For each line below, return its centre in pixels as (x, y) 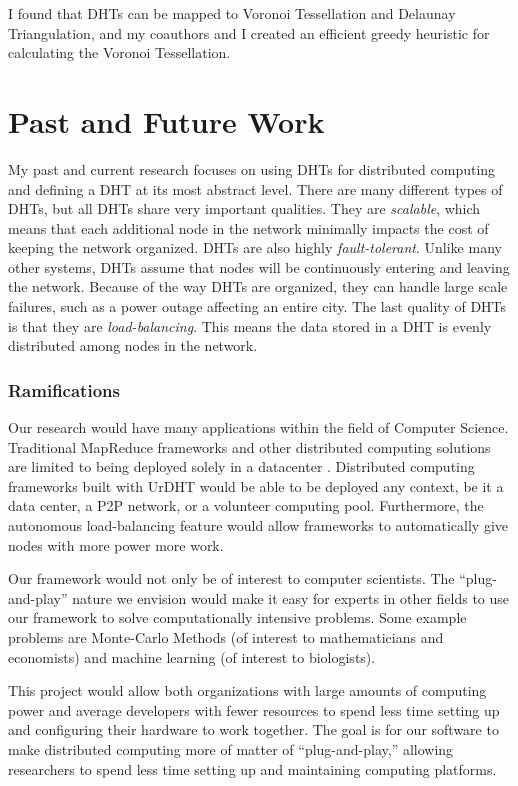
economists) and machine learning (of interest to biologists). (192, 656)
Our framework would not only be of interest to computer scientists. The (231, 578)
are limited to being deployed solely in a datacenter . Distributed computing (241, 466)
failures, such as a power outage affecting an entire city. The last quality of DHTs (257, 306)
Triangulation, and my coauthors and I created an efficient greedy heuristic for (249, 32)
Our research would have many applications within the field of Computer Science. (258, 427)
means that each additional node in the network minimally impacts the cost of (248, 227)
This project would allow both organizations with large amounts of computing (247, 690)
